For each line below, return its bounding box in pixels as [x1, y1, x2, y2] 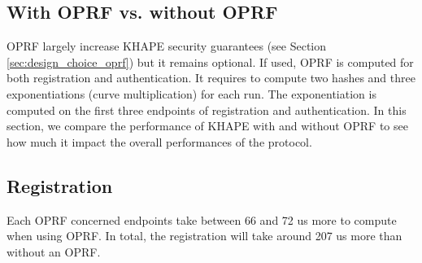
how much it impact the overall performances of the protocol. [7, 133, 312, 150]
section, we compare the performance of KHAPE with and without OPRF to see [7, 117, 408, 134]
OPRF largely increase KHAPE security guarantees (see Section [7, 37, 327, 55]
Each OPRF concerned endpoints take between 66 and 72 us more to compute [7, 211, 397, 228]
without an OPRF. [7, 243, 101, 260]
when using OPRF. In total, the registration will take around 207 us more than [7, 227, 402, 244]
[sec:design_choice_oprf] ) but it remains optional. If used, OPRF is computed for [7, 53, 414, 70]
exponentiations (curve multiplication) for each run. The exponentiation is [7, 85, 376, 102]
